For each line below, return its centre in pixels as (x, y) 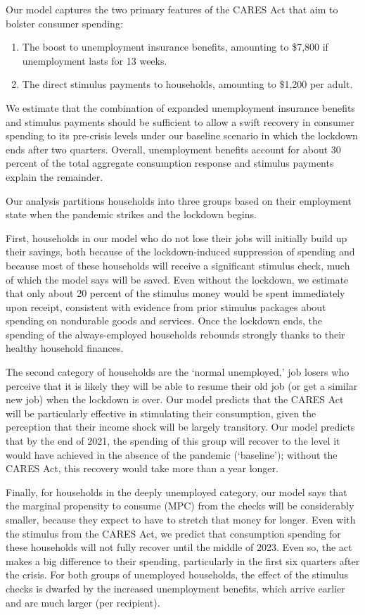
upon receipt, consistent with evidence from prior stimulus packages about (166, 306)
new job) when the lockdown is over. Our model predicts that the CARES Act (175, 399)
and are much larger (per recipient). (83, 602)
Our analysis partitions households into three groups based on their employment (179, 200)
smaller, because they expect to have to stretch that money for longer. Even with (181, 519)
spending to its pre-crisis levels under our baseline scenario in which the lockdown (182, 135)
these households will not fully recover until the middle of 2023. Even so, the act (179, 547)
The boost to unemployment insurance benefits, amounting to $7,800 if (175, 47)
